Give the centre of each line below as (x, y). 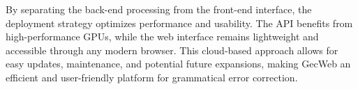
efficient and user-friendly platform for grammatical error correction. (152, 77)
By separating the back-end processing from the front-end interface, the (159, 9)
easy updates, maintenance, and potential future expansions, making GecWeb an (178, 64)
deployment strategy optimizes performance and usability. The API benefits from (179, 23)
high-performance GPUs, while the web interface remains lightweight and (162, 37)
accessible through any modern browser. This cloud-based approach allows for (172, 50)
